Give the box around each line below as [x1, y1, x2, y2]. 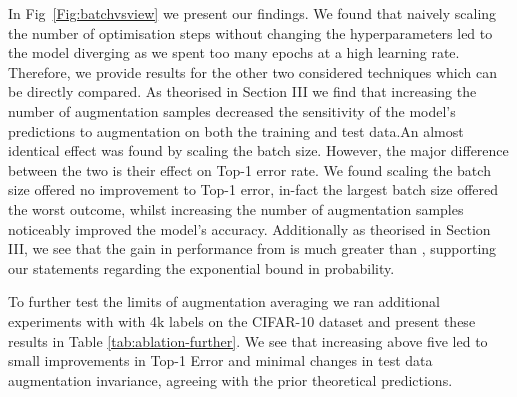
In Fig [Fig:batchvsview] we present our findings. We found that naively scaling [8, 3, 497, 23]
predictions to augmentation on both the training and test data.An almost [8, 120, 464, 141]
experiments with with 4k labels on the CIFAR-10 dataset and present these [8, 310, 476, 331]
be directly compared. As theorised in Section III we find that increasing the [8, 81, 477, 102]
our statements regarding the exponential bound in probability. [8, 257, 395, 278]
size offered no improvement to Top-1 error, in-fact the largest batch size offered [8, 179, 499, 200]
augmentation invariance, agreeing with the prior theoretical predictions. [8, 369, 453, 390]
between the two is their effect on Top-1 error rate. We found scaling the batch [8, 159, 491, 180]
